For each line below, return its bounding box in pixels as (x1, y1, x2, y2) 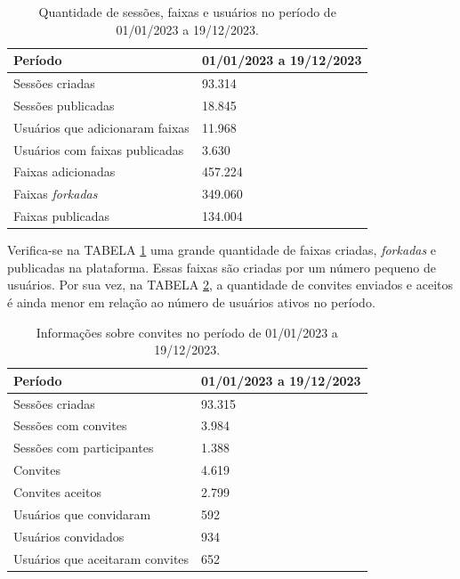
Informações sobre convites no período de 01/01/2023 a (36, 322, 338, 341)
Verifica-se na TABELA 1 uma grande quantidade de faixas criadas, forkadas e (7, 241, 437, 259)
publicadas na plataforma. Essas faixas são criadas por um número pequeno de (7, 257, 436, 276)
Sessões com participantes (13, 438, 154, 457)
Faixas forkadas (13, 184, 98, 203)
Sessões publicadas (13, 95, 115, 114)
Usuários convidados (13, 526, 125, 545)
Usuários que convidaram (13, 504, 151, 523)
